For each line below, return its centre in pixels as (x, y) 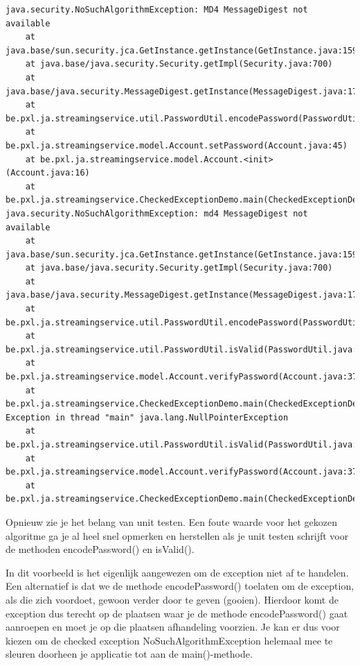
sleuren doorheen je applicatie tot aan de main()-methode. (129, 654)
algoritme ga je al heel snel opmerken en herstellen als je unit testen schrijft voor (177, 535)
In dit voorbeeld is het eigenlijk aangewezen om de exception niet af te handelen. (177, 572)
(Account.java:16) (48, 173)
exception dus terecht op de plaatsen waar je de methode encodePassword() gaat (177, 613)
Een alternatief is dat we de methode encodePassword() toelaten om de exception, (180, 586)
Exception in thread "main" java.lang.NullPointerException (147, 417)
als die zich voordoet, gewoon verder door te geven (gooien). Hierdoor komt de (172, 599)
